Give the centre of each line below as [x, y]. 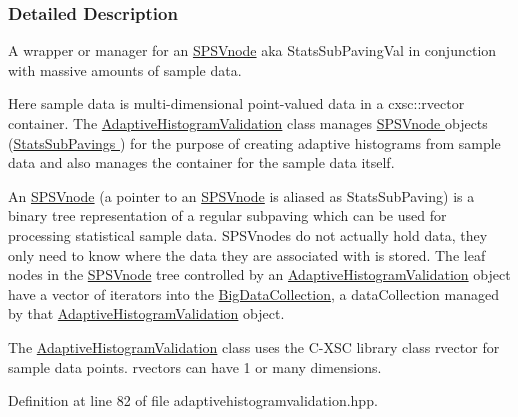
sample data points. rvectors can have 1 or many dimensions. [195, 366]
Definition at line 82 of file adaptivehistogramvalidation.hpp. [193, 400]
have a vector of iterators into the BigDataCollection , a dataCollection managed [253, 293]
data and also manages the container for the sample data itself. [201, 162]
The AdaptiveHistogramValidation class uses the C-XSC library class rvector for [254, 346]
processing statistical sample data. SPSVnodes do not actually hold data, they [248, 234]
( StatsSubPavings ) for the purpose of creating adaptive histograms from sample [254, 142]
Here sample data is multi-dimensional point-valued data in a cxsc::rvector [236, 103]
